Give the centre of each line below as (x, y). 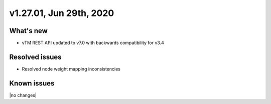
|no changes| (23, 95)
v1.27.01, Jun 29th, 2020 (62, 13)
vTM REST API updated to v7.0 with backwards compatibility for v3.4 (93, 43)
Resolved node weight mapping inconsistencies (71, 69)
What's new (28, 31)
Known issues (32, 83)
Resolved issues (36, 57)
